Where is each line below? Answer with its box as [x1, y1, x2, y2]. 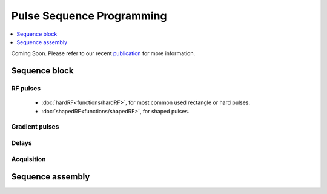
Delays [11, 139, 33, 147]
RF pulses [11, 84, 41, 93]
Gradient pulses [11, 122, 59, 131]
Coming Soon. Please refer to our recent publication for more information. [11, 50, 196, 57]
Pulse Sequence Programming [11, 9, 167, 22]
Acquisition [11, 155, 46, 163]
